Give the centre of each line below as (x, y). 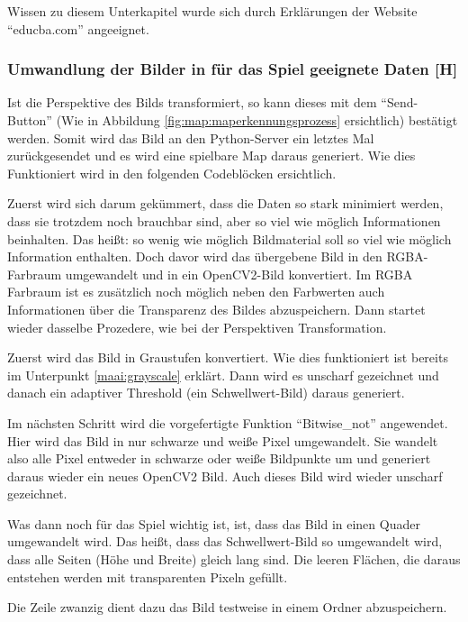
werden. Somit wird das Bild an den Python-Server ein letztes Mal (191, 137)
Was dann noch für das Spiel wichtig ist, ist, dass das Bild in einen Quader (214, 523)
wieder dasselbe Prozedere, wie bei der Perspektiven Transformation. (197, 327)
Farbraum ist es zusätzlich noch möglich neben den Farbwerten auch (196, 292)
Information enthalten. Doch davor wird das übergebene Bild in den (195, 256)
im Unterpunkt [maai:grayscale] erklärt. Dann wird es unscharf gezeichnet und (223, 375)
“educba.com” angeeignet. (78, 28)
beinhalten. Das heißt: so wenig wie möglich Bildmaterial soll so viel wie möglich (229, 238)
